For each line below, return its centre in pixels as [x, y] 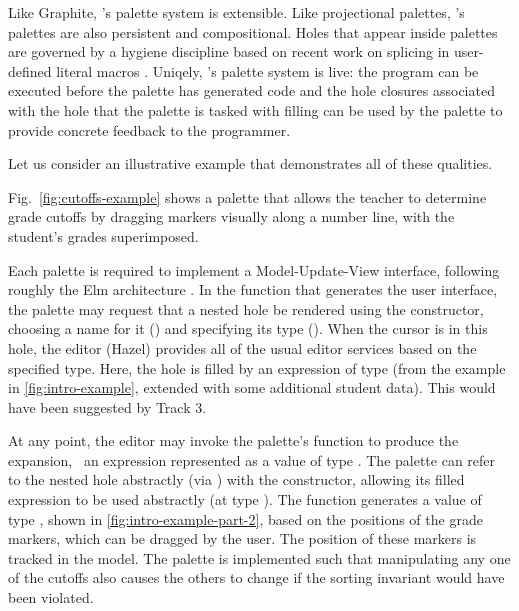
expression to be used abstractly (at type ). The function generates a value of [245, 499]
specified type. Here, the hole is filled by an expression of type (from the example [257, 367]
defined [30, 70]
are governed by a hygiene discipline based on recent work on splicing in [229, 51]
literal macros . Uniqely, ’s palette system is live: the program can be [267, 70]
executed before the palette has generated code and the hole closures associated [251, 90]
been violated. [51, 597]
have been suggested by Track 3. [107, 406]
